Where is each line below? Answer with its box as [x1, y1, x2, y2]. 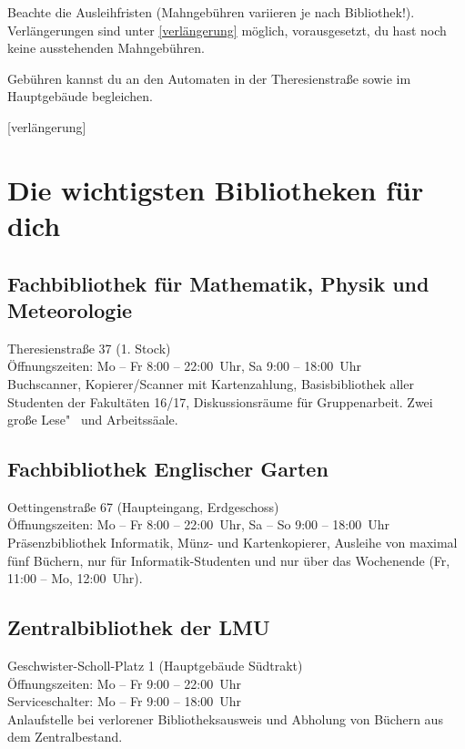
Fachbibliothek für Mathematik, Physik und [7, 269, 430, 297]
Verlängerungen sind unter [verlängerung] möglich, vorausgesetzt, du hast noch [7, 20, 447, 39]
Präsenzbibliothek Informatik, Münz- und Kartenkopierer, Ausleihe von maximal [7, 533, 458, 552]
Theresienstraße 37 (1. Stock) [7, 338, 171, 357]
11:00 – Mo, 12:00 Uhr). [7, 569, 143, 588]
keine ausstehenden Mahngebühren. [7, 38, 205, 57]
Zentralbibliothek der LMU [7, 613, 270, 641]
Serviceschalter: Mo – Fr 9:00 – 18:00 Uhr [7, 692, 242, 711]
